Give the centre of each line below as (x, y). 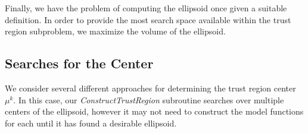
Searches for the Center (79, 63)
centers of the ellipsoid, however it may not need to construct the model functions (154, 111)
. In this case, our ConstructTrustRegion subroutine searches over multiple (149, 99)
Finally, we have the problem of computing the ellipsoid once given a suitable (146, 8)
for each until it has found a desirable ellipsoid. (91, 123)
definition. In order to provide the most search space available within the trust (148, 19)
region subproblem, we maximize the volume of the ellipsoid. (115, 31)
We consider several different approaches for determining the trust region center (150, 88)
